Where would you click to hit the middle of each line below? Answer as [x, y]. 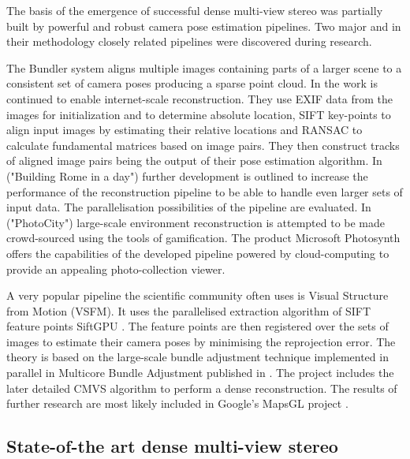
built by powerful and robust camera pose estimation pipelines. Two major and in [204, 26]
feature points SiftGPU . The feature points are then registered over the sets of [198, 326]
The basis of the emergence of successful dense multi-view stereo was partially [195, 10]
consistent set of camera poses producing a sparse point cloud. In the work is [192, 83]
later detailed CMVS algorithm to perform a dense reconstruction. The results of [202, 388]
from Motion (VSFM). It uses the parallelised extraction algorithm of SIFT [189, 310]
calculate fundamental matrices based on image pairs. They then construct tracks [203, 145]
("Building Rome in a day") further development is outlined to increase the [187, 175]
